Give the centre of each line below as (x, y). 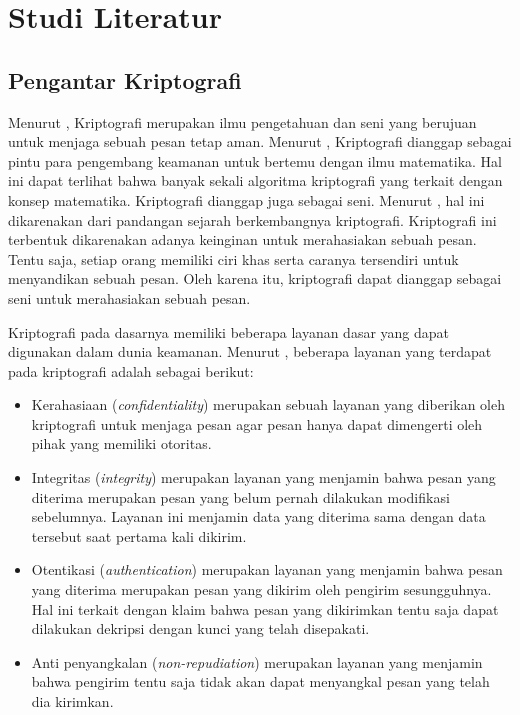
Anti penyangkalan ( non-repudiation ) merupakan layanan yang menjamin (257, 661)
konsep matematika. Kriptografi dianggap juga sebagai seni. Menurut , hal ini (246, 199)
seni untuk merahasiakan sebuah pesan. (129, 297)
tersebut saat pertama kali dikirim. (139, 535)
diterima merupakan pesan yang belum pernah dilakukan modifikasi (240, 496)
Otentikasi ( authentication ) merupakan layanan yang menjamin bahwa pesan (267, 569)
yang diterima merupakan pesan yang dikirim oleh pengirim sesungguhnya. (261, 589)
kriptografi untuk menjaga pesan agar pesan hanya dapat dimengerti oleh (257, 423)
